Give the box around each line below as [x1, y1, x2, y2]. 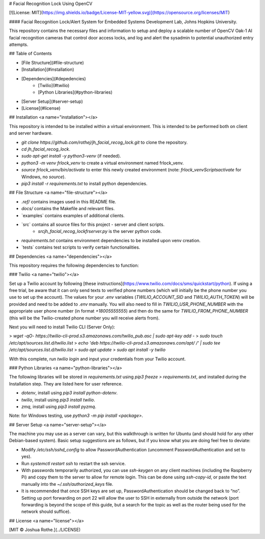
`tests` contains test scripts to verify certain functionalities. [21, 244, 140, 251]
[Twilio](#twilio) [38, 82, 70, 88]
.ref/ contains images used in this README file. [21, 198, 116, 204]
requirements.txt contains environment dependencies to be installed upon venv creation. [21, 237, 201, 243]
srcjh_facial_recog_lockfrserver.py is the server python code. [38, 228, 162, 234]
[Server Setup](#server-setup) [21, 98, 83, 104]
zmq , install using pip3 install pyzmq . [21, 404, 97, 410]
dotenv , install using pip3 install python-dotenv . [21, 390, 118, 396]
